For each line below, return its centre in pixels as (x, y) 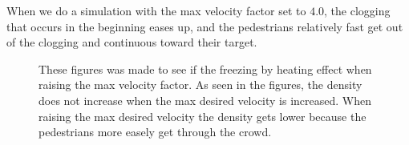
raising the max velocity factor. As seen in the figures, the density (200, 85)
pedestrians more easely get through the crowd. (155, 132)
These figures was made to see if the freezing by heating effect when (205, 68)
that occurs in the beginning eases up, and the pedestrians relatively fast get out (205, 26)
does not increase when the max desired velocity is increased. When (205, 100)
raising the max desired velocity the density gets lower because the (202, 116)
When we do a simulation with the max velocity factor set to (156, 10)
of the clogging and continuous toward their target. (132, 42)
